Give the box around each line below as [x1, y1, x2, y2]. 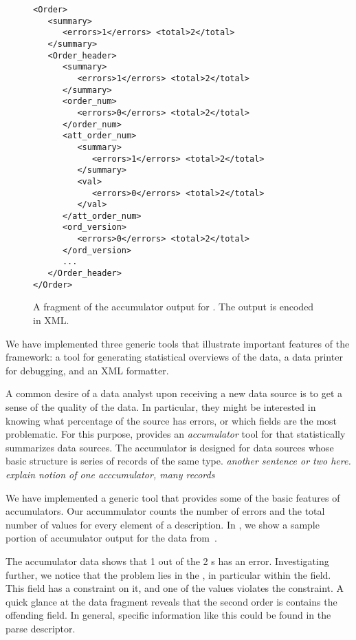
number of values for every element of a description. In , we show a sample [5, 517, 320, 531]
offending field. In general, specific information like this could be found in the [5, 608, 331, 622]
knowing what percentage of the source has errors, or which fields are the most [5, 413, 337, 427]
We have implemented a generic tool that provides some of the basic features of [5, 490, 340, 504]
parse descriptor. [5, 621, 76, 635]
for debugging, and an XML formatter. [5, 363, 169, 377]
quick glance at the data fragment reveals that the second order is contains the [5, 594, 337, 608]
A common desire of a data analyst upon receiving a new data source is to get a [5, 386, 342, 401]
